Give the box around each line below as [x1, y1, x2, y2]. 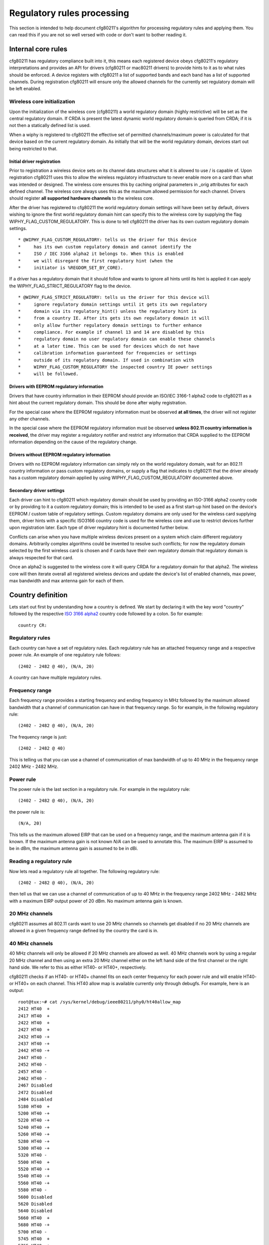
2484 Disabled [18, 1097, 52, 1103]
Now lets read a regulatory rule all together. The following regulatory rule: [9, 868, 160, 874]
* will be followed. [18, 371, 79, 377]
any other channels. [9, 416, 50, 422]
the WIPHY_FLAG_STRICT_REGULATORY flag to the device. [9, 283, 132, 289]
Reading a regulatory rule [9, 858, 72, 865]
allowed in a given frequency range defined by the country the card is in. [9, 928, 159, 934]
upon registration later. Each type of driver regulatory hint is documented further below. [9, 524, 189, 530]
